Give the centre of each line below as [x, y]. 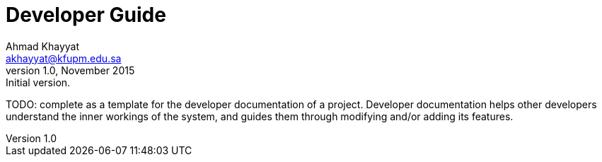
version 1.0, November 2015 [70, 70]
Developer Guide [86, 15]
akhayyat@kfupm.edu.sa [64, 58]
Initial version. [38, 82]
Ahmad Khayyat [43, 46]
